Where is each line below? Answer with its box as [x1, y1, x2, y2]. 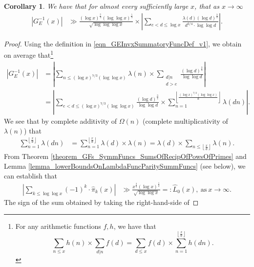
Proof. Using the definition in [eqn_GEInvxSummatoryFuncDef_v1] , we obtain [4, 38, 242, 48]
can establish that [4, 170, 58, 180]
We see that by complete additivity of [4, 115, 117, 126]
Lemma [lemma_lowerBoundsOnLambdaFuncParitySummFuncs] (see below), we [4, 161, 246, 171]
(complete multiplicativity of [143, 115, 228, 126]
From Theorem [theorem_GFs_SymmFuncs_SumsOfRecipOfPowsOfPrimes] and [4, 151, 247, 161]
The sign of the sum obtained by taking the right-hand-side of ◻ [4, 197, 199, 207]
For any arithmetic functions [15, 221, 101, 231]
